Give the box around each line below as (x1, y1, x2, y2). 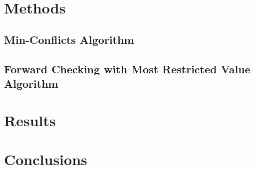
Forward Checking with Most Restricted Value (4, 61, 251, 76)
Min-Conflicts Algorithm (4, 31, 134, 47)
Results (4, 110, 56, 130)
